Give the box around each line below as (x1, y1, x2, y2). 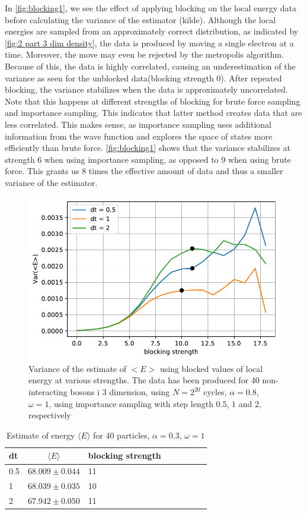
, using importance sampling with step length (49, 397, 213, 409)
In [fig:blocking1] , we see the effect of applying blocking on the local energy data (5, 2, 297, 14)
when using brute (228, 153, 291, 165)
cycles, (203, 386, 227, 398)
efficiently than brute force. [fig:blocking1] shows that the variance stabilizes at (5, 141, 290, 154)
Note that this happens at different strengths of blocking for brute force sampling (5, 94, 300, 107)
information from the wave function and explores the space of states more (5, 130, 273, 142)
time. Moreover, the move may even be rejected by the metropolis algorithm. (5, 48, 284, 61)
